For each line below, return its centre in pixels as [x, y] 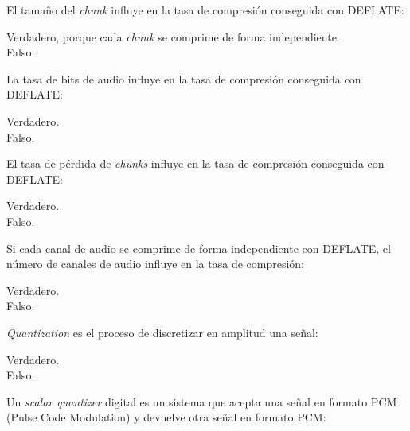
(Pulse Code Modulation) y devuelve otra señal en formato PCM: [166, 417]
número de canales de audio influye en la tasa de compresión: [156, 264]
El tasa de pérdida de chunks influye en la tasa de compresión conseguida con [195, 163]
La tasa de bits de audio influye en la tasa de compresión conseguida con [184, 78]
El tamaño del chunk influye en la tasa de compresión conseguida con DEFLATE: [205, 10]
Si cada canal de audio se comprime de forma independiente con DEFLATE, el [199, 248]
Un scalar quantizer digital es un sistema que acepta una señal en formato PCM [202, 401]
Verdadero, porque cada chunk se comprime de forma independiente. [173, 36]
